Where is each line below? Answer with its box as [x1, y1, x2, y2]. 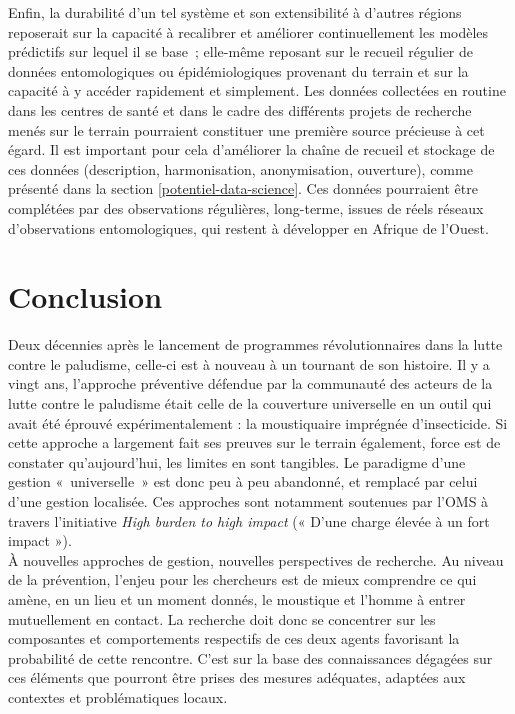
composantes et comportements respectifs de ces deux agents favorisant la [8, 628, 460, 649]
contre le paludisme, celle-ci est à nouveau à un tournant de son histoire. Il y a [8, 353, 490, 374]
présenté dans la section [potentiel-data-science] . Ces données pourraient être [8, 178, 478, 199]
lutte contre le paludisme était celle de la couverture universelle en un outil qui [8, 393, 492, 414]
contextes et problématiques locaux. [8, 686, 228, 707]
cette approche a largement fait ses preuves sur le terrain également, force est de [8, 432, 501, 453]
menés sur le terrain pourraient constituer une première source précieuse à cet [8, 119, 485, 140]
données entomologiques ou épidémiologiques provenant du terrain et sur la [8, 60, 469, 81]
